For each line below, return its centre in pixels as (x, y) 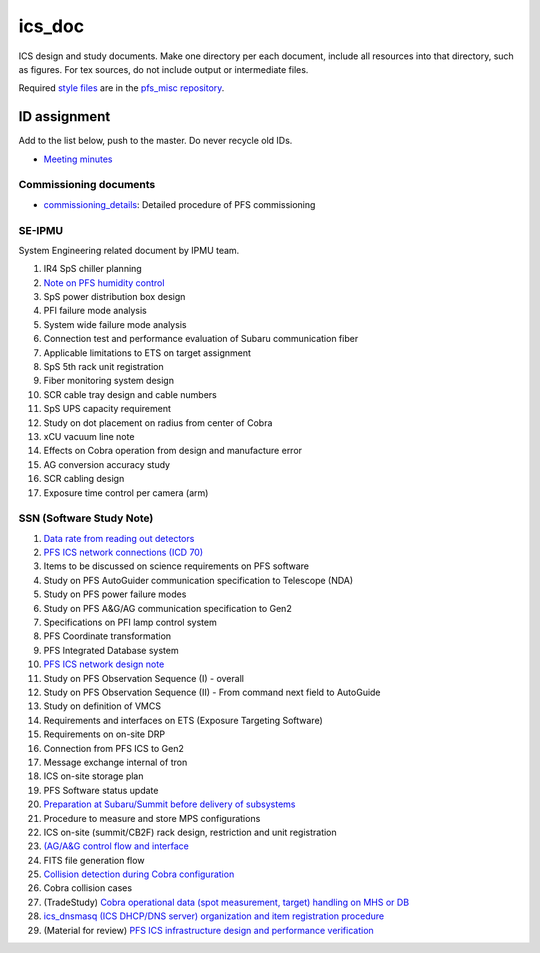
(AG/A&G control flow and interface (116, 846)
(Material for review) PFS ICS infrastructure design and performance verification (208, 930)
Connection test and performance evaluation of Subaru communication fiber (201, 339)
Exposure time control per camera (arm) (126, 492)
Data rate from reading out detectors (119, 538)
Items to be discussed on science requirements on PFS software (176, 566)
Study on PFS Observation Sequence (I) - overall (144, 678)
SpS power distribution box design (114, 297)
